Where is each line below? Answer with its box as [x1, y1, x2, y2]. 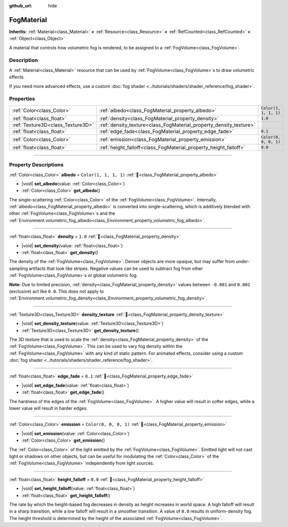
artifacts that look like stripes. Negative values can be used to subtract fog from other [29, 265, 204, 271]
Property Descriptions [9, 161, 64, 168]
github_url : [9, 3, 32, 8]
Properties [9, 95, 36, 102]
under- [236, 259, 250, 264]
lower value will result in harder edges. [9, 405, 88, 412]
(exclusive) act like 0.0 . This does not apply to [9, 288, 104, 294]
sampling [9, 265, 28, 271]
